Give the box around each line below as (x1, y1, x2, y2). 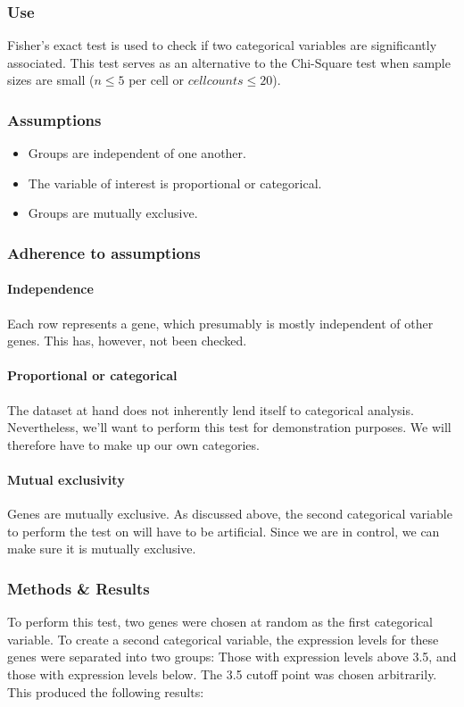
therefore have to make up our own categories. (7, 435, 260, 453)
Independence (7, 279, 94, 298)
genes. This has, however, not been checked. (7, 331, 247, 350)
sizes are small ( (7, 71, 95, 89)
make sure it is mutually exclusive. (7, 539, 196, 558)
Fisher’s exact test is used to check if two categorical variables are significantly (7, 36, 437, 54)
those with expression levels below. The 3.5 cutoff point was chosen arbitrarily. (7, 664, 437, 683)
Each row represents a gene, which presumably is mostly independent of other (7, 313, 434, 332)
